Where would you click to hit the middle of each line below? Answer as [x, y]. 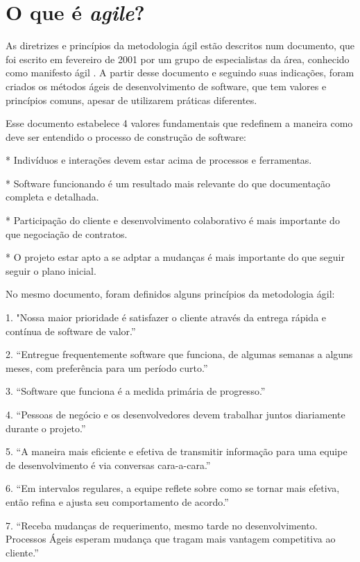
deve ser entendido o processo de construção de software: [126, 136]
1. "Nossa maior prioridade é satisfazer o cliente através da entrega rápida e [166, 317]
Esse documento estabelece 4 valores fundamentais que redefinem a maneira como [179, 123]
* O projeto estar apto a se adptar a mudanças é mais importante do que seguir [175, 257]
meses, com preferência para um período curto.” [107, 367]
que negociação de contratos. [67, 233]
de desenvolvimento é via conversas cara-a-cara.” [108, 465]
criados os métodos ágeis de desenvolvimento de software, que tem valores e [166, 86]
